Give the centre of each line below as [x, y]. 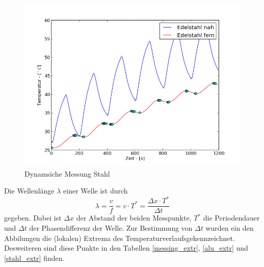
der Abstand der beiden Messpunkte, [134, 218]
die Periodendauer [231, 218]
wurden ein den [230, 227]
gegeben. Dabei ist [33, 218]
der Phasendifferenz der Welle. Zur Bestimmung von [111, 227]
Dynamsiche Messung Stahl [67, 173]
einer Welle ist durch [96, 191]
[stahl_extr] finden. [34, 258]
